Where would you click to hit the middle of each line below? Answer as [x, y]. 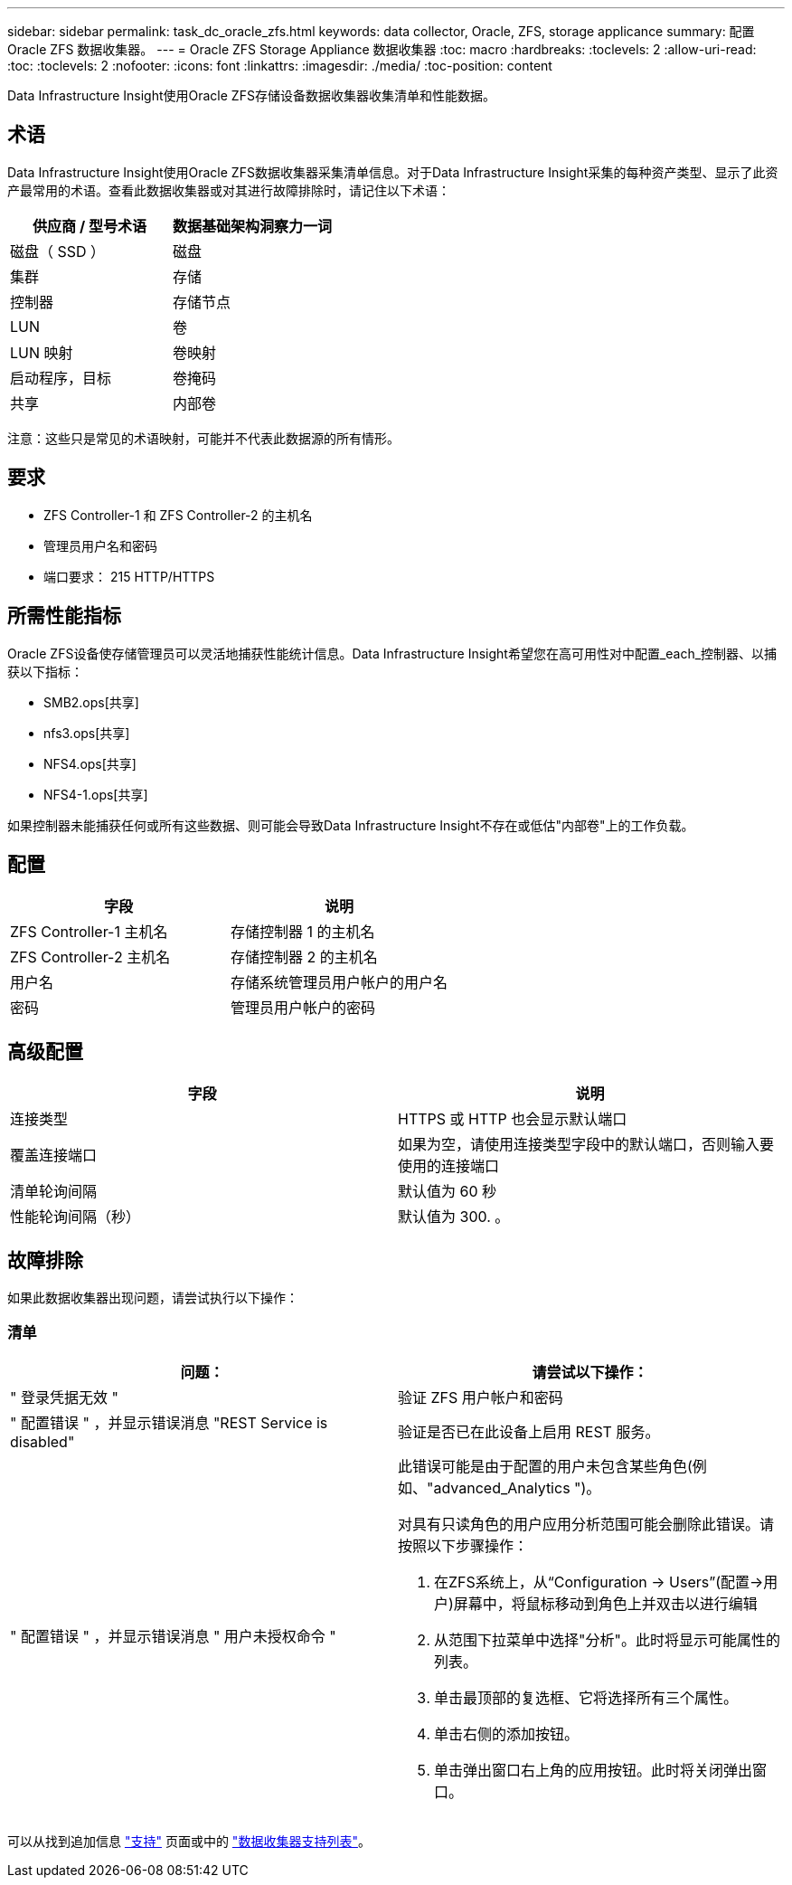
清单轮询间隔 [54, 1192]
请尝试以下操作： [590, 1372]
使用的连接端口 [449, 1166]
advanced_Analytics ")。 [517, 1487]
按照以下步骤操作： [463, 1545]
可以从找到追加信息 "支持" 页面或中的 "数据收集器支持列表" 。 [189, 1841]
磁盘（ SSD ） [58, 251]
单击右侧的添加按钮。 [507, 1733]
